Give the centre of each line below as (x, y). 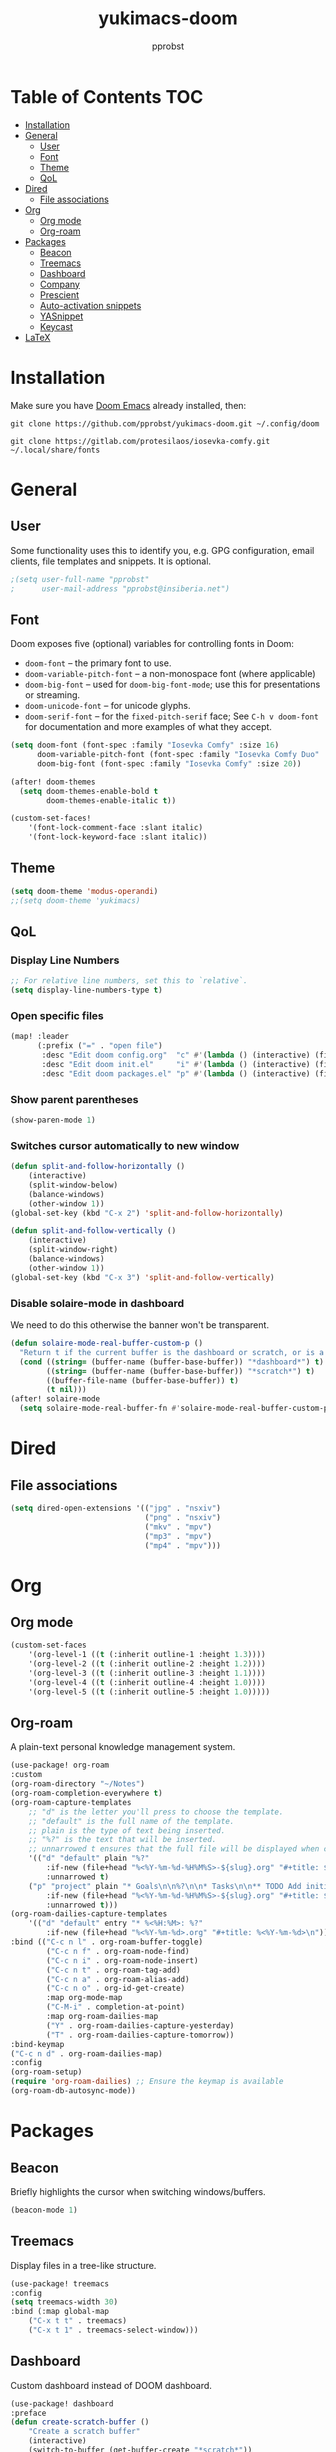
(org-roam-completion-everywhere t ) (86, 1793)
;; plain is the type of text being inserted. (127, 1830)
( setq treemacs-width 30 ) (64, 2302)
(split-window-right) (73, 1250)
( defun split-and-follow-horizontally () (98, 1167)
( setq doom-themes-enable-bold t (89, 791)
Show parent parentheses (74, 1099)
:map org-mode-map (84, 1998)
